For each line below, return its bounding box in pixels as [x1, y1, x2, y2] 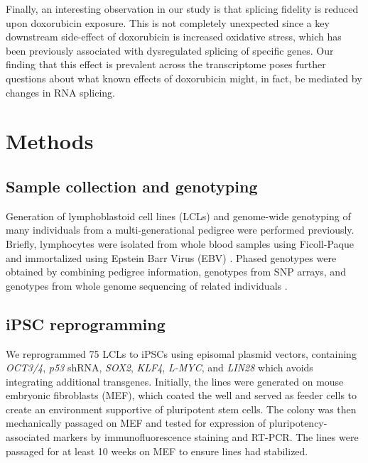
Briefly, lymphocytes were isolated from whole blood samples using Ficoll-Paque [6, 236, 354, 251]
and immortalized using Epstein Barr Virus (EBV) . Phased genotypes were [6, 250, 337, 265]
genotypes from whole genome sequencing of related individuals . [6, 278, 288, 293]
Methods [6, 126, 94, 156]
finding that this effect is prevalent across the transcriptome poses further [6, 57, 326, 72]
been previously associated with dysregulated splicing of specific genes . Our [6, 43, 334, 58]
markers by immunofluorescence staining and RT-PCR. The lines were [53, 430, 359, 445]
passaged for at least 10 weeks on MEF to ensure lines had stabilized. [6, 443, 308, 458]
